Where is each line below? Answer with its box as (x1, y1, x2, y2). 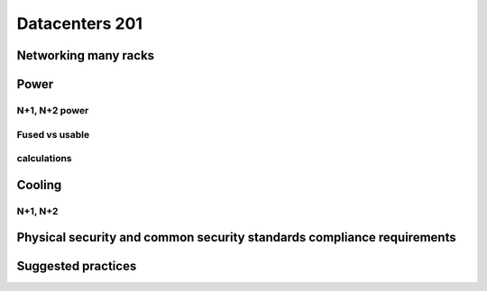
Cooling (16, 177, 62, 193)
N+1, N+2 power (16, 104, 89, 116)
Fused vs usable (16, 128, 90, 141)
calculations (16, 152, 72, 165)
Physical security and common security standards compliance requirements (16, 230, 456, 245)
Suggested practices (16, 259, 137, 274)
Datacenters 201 (16, 14, 143, 33)
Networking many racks (16, 48, 155, 63)
